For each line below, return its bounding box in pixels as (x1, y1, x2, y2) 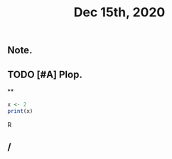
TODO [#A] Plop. (7, 68, 83, 80)
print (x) (7, 107, 33, 114)
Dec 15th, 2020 (73, 4, 166, 21)
